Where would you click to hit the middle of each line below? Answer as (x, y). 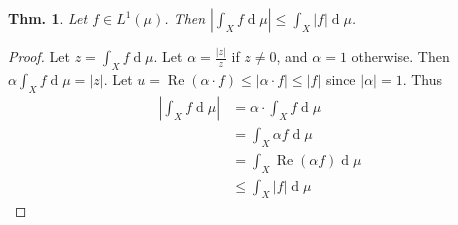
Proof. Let (39, 56)
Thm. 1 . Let (48, 18)
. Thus (422, 79)
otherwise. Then (400, 56)
